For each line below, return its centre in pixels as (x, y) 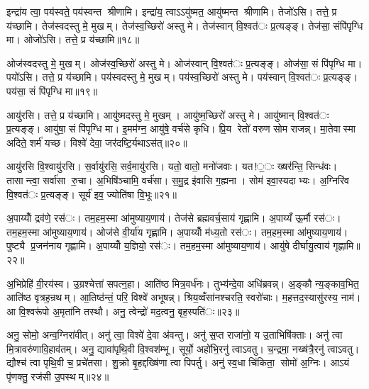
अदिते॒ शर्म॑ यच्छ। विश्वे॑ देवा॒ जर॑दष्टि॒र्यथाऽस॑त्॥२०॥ (97, 142)
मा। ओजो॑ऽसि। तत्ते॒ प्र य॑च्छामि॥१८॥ (73, 39)
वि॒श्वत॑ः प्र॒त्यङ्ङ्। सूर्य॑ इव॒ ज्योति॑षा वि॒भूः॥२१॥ (92, 194)
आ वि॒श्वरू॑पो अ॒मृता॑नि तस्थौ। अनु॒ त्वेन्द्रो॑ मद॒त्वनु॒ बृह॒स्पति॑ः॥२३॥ (123, 311)
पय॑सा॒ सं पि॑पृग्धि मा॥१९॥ (52, 90)
